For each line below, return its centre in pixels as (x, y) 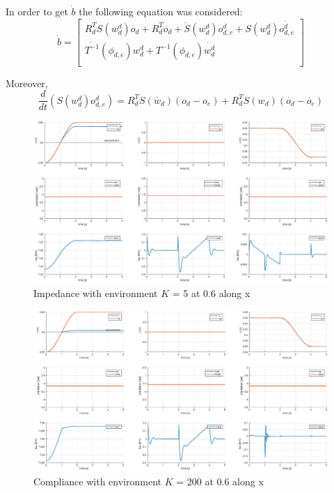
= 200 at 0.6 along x (220, 481)
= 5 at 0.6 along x (211, 293)
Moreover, (27, 83)
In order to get (37, 11)
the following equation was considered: (161, 11)
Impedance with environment (96, 293)
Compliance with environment (97, 481)
